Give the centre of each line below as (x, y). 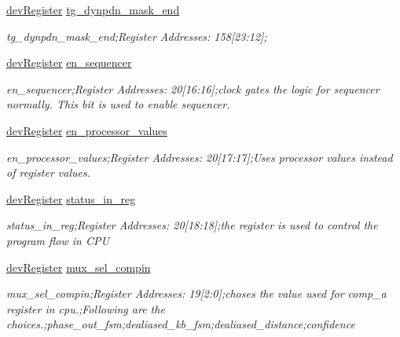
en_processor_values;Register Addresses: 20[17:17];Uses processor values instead (200, 157)
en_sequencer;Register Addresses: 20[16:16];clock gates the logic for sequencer (193, 88)
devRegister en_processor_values (87, 130)
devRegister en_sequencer (69, 62)
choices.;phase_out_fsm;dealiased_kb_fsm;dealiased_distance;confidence (181, 324)
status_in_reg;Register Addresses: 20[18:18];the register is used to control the (192, 225)
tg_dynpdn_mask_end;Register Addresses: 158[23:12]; (137, 36)
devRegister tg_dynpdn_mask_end (93, 9)
